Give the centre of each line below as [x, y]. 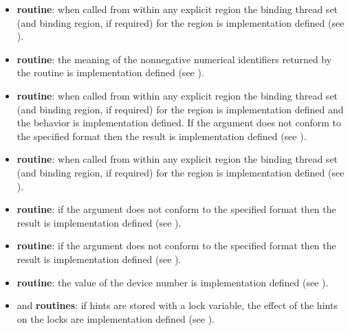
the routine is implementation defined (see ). [110, 72]
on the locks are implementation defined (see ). [116, 318]
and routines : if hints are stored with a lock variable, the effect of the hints [177, 305]
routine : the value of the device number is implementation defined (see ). [173, 282]
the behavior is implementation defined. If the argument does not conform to [179, 123]
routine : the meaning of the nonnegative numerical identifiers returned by [174, 59]
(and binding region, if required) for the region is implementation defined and [180, 109]
